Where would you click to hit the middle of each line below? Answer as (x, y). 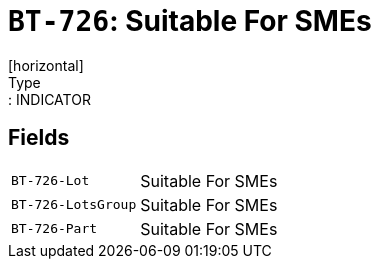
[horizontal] (46, 65)
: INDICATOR (49, 99)
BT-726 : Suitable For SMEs (190, 21)
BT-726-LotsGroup (74, 205)
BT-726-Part (54, 229)
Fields (39, 138)
